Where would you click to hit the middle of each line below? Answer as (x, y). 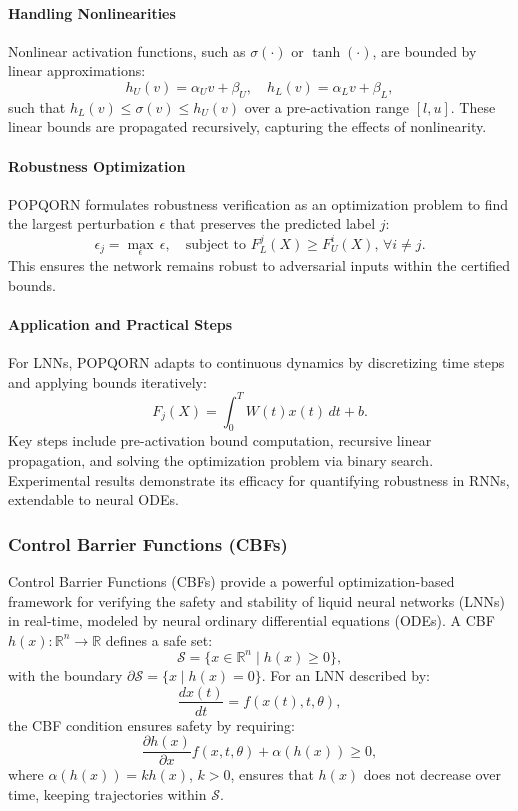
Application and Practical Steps (120, 323)
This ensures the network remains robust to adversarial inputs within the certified (259, 264)
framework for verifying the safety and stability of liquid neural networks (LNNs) (256, 600)
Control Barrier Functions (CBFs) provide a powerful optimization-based (231, 581)
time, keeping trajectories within (107, 793)
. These (473, 106)
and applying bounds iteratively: (107, 381)
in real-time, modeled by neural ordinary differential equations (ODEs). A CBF (251, 620)
